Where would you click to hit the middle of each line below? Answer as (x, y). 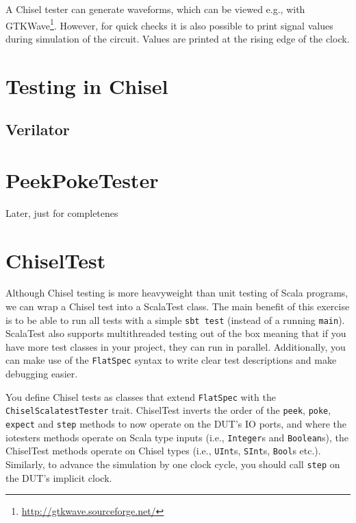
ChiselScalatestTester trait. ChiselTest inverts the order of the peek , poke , (168, 410)
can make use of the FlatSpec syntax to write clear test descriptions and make (171, 360)
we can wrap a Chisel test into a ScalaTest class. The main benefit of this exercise (178, 306)
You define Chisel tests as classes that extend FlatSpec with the (141, 396)
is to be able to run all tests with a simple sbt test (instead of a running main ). (175, 319)
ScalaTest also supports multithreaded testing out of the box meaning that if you (176, 333)
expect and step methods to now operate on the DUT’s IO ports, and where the (176, 424)
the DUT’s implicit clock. (59, 477)
